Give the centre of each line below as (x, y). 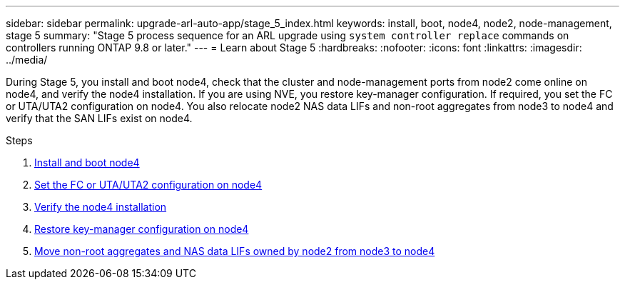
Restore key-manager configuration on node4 (142, 229)
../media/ (27, 60)
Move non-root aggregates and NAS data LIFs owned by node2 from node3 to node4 (235, 251)
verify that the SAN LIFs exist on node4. (99, 118)
